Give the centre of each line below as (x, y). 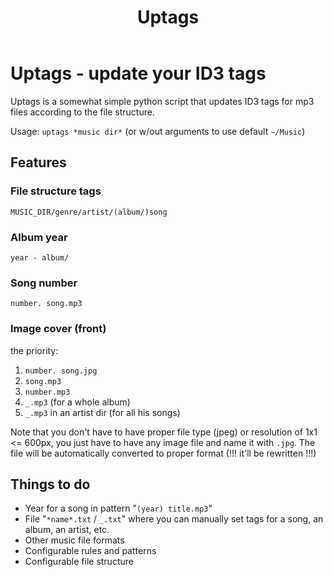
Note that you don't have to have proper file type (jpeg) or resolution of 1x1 (164, 432)
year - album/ (40, 257)
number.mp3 (47, 392)
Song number (44, 283)
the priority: (34, 350)
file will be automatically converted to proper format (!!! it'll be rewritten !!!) (163, 453)
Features (38, 162)
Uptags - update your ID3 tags (138, 73)
